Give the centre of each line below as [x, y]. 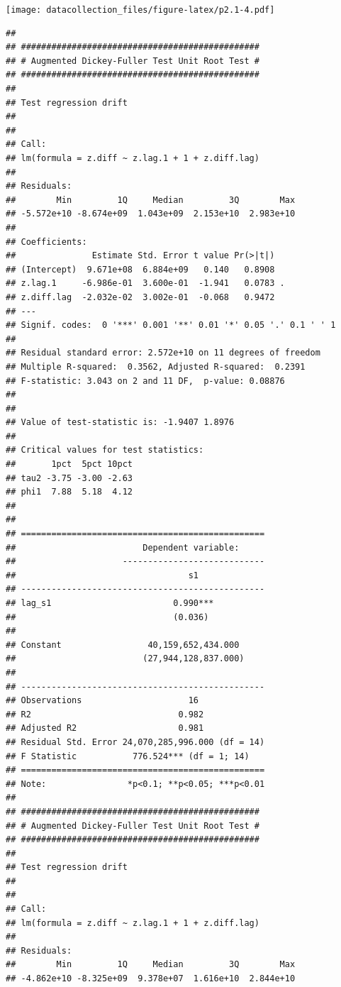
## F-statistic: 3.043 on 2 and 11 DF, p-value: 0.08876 [145, 381]
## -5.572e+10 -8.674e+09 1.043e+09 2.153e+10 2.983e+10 [151, 214]
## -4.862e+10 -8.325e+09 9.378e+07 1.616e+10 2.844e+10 [151, 979]
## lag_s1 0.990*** [110, 603]
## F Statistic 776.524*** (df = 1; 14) [128, 756]
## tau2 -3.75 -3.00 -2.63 [69, 478]
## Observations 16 [102, 701]
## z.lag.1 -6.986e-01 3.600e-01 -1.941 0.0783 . [145, 283]
